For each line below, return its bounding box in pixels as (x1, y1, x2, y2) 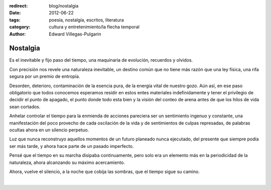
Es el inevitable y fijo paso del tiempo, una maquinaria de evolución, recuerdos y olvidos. (9, 57, 193, 63)
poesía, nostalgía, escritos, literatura (49, 17, 124, 23)
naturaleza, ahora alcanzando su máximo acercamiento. (9, 159, 125, 165)
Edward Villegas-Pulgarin (49, 31, 101, 37)
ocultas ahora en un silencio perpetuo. (9, 127, 89, 133)
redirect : (9, 3, 28, 9)
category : (9, 24, 31, 30)
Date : (9, 10, 21, 16)
